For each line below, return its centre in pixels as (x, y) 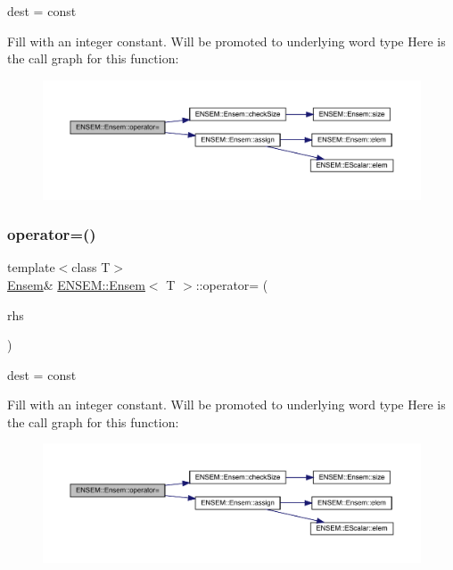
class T (91, 267)
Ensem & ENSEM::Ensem (76, 284)
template (31, 267)
